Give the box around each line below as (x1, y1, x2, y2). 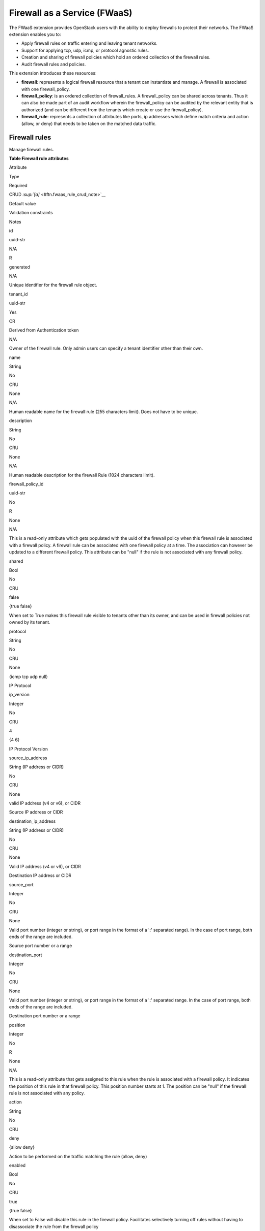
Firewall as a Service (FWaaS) (9, 7, 132, 18)
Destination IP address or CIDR (9, 873, 72, 878)
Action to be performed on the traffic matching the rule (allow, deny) (9, 1153, 147, 1159)
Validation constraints (9, 210, 53, 216)
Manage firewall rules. (9, 146, 54, 152)
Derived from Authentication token (9, 327, 79, 333)
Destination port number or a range (9, 1013, 80, 1019)
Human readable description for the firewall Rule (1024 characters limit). (9, 472, 155, 478)
